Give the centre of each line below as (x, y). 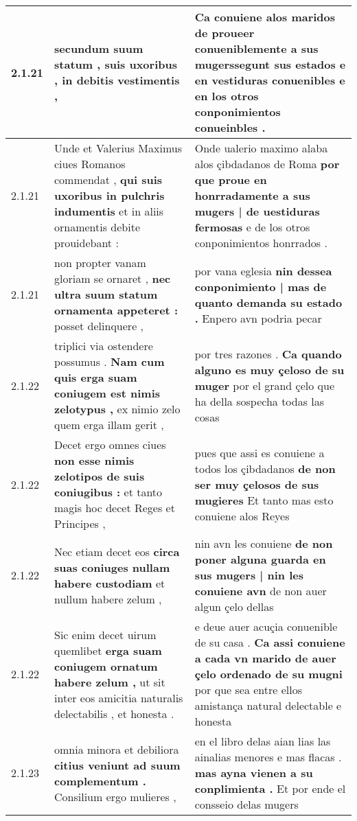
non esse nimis (94, 460)
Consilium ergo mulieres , (115, 796)
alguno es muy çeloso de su (269, 369)
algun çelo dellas (234, 606)
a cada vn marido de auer (265, 658)
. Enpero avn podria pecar (258, 318)
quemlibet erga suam (108, 650)
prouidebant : (87, 243)
